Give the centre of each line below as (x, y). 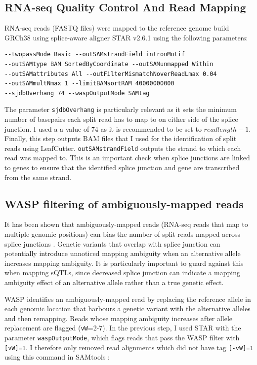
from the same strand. (38, 177)
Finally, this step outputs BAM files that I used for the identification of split (121, 138)
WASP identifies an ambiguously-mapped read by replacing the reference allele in (128, 299)
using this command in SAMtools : (57, 357)
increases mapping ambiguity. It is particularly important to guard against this (124, 263)
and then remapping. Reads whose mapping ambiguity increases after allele (119, 318)
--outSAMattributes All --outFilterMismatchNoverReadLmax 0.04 (111, 74)
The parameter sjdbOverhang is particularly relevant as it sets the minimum (121, 109)
